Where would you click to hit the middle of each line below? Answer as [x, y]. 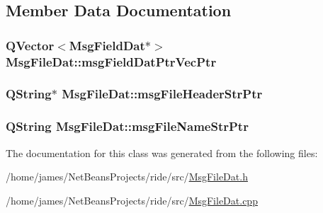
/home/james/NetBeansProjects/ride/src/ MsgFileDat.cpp [132, 200]
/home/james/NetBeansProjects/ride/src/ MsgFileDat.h [127, 177]
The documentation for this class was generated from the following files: [162, 152]
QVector [30, 45]
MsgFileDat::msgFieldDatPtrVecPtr [111, 61]
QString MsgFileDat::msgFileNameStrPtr [127, 126]
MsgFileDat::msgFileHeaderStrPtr [162, 94]
